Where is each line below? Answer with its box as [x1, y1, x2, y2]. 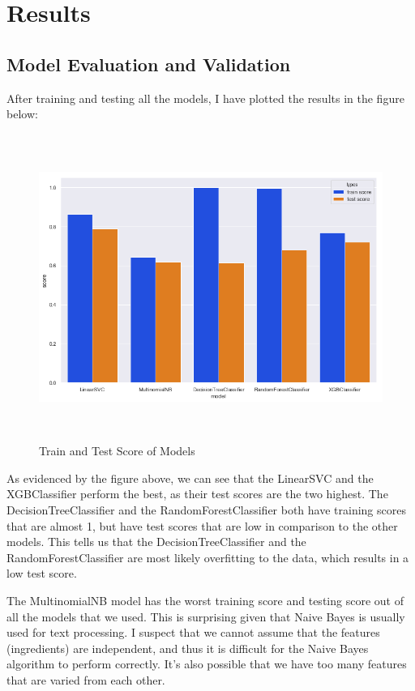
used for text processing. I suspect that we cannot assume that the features [6, 624, 380, 641]
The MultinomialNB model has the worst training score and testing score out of [6, 592, 404, 609]
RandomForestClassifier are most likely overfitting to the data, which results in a [6, 548, 409, 565]
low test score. [6, 565, 77, 582]
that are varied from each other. [6, 672, 165, 689]
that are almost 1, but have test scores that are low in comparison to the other [6, 517, 398, 534]
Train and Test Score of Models [39, 442, 195, 459]
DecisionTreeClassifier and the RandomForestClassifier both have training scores [6, 501, 406, 518]
